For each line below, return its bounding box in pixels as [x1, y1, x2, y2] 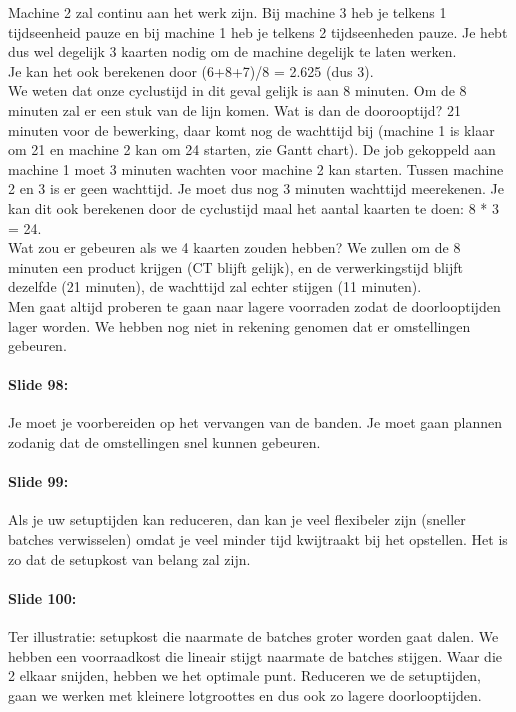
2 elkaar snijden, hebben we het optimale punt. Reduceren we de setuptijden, [8, 665, 481, 686]
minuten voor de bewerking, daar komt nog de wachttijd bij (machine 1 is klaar [8, 119, 495, 140]
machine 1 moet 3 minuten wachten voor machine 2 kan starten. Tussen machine [8, 158, 504, 179]
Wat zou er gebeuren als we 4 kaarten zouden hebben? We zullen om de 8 [8, 237, 461, 258]
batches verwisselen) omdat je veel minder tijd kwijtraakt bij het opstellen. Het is [8, 529, 508, 550]
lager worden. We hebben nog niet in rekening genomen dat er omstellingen [8, 315, 471, 336]
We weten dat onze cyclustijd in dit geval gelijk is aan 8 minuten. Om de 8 [8, 80, 467, 101]
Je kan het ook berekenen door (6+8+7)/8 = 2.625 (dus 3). [8, 60, 374, 81]
